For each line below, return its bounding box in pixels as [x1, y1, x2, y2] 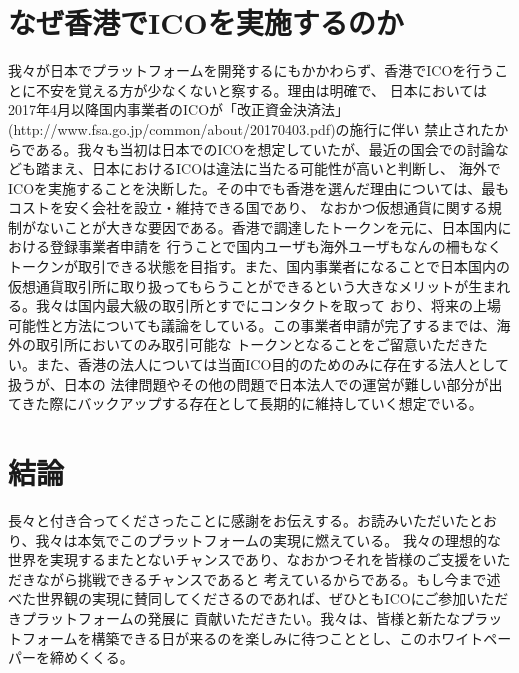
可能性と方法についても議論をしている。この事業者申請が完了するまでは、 [8, 314, 497, 335]
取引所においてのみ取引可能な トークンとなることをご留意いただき [35, 334, 474, 355]
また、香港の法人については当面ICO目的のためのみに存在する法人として [35, 354, 509, 375]
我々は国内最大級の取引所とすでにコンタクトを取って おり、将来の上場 [35, 295, 502, 316]
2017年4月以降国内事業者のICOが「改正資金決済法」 [8, 99, 350, 120]
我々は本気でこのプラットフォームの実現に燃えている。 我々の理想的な [35, 529, 501, 550]
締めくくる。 [49, 647, 134, 668]
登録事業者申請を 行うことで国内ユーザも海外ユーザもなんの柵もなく [49, 236, 502, 257]
